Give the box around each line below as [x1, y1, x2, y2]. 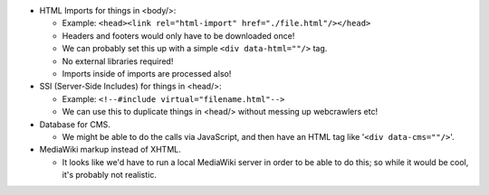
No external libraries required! [62, 55, 174, 67]
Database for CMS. [39, 118, 110, 130]
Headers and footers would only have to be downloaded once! [62, 30, 295, 41]
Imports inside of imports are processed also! [62, 68, 232, 79]
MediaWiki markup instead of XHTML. [39, 144, 181, 155]
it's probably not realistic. [62, 170, 158, 181]
